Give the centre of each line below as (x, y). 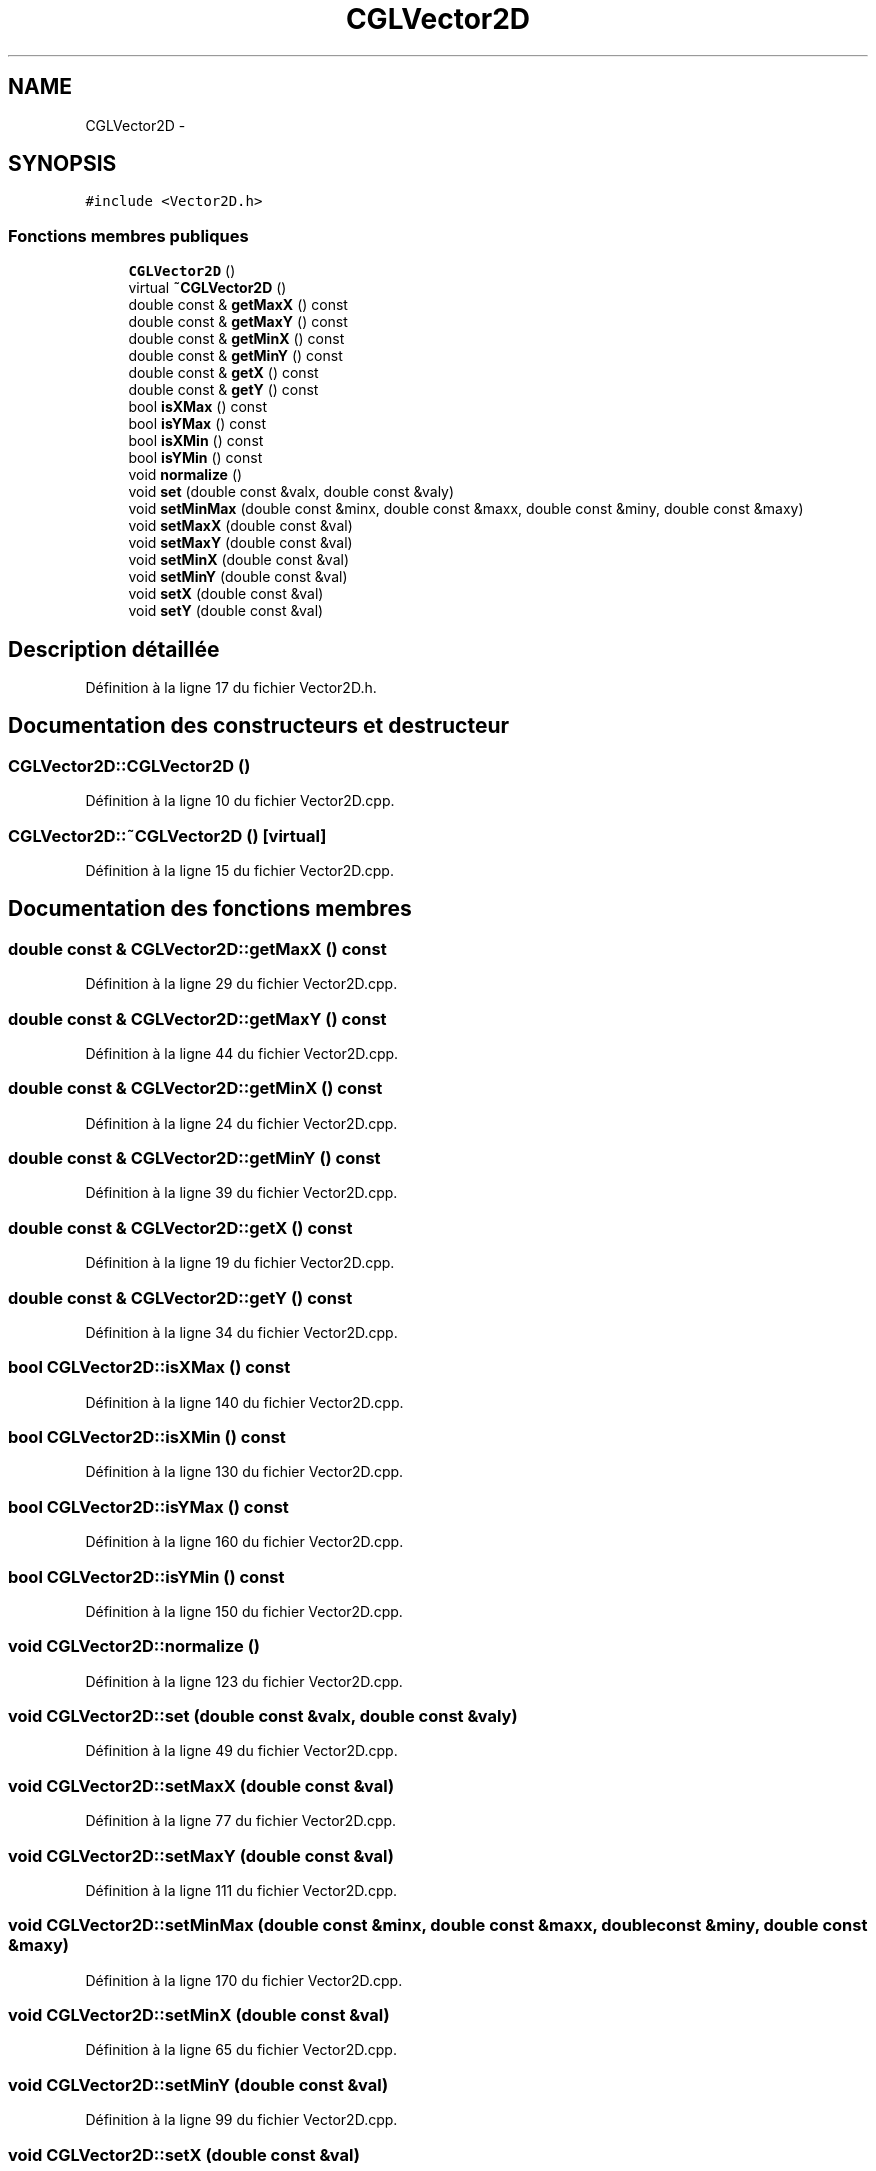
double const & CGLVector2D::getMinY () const (194, 1158)
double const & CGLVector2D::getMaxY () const (197, 1018)
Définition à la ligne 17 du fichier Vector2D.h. (231, 688)
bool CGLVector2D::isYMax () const (148, 1506)
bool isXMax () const (198, 407)
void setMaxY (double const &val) (240, 543)
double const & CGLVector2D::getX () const (180, 1227)
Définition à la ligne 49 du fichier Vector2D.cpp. (241, 1751)
